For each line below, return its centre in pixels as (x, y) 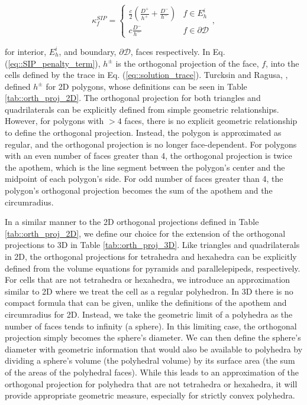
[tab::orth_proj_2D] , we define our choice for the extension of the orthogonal (145, 233)
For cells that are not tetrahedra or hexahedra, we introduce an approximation (148, 280)
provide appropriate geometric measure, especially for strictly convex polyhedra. (150, 395)
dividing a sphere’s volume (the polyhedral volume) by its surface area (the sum (150, 360)
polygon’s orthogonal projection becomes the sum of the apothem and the (139, 190)
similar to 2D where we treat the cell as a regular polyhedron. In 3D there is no (149, 291)
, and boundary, (88, 51)
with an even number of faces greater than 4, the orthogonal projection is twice (148, 156)
